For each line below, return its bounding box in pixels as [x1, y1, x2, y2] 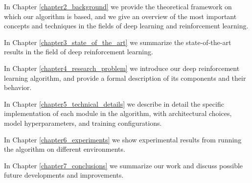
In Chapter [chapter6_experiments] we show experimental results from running [4, 134, 242, 144]
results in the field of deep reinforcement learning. [4, 46, 153, 57]
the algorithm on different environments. [4, 144, 125, 154]
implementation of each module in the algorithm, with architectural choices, [4, 108, 232, 118]
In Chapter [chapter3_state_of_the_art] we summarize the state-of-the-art [4, 37, 231, 47]
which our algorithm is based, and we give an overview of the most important [4, 11, 237, 21]
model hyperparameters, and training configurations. [4, 117, 162, 128]
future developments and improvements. [4, 170, 124, 180]
